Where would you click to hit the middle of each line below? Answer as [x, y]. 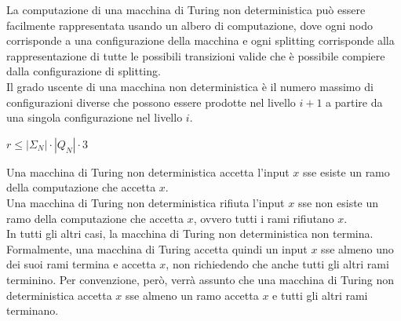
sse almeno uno [357, 248]
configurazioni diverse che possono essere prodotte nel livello [151, 102]
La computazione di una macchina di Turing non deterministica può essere [186, 9]
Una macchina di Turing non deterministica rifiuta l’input [146, 202]
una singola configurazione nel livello [95, 117]
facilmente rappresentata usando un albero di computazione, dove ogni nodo [190, 25]
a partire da [354, 102]
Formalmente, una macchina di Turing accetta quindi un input [157, 248]
